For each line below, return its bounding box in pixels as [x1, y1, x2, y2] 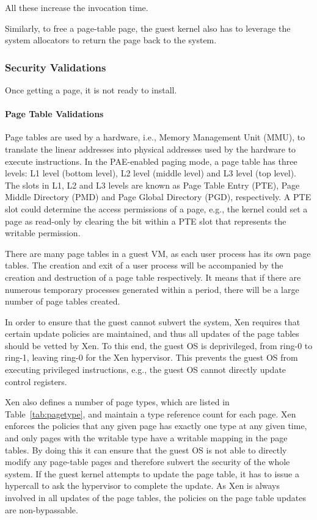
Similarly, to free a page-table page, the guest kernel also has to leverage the [5, 21, 291, 34]
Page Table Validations [5, 107, 104, 120]
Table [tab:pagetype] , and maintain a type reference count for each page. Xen [5, 407, 296, 420]
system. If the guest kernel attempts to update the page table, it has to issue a [5, 467, 299, 480]
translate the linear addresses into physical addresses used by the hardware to [5, 142, 296, 155]
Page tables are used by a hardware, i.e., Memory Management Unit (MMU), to [5, 131, 305, 143]
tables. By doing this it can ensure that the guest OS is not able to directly [5, 443, 287, 456]
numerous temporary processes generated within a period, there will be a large [5, 283, 299, 295]
